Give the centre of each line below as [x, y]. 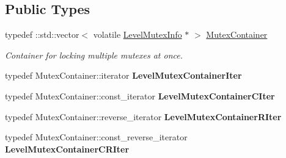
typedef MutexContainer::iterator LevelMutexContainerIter [123, 75]
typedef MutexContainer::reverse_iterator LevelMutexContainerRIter [143, 116]
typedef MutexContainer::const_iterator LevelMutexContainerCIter [140, 95]
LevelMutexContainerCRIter [67, 149]
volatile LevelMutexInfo [137, 34]
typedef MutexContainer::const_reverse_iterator [96, 137]
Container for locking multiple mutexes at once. [94, 55]
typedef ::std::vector [42, 34]
